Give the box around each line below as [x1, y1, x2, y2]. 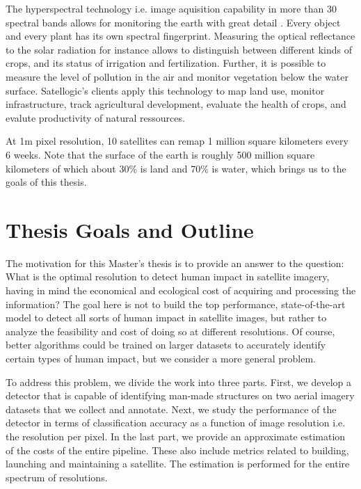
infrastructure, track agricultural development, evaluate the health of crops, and [6, 97, 346, 111]
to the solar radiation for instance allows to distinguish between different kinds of [6, 42, 353, 56]
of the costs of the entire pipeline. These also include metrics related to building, [6, 442, 349, 457]
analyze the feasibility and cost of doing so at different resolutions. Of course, [6, 323, 335, 338]
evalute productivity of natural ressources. [6, 110, 185, 125]
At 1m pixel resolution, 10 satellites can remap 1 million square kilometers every [6, 134, 348, 148]
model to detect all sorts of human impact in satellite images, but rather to [6, 310, 327, 325]
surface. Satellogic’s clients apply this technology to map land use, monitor [6, 83, 325, 97]
